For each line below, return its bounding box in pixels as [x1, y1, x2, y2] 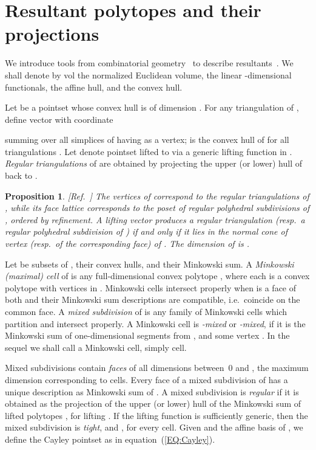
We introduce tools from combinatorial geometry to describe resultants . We [5, 57, 294, 69]
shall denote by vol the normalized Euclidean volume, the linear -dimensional [5, 68, 292, 81]
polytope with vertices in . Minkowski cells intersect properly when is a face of [5, 281, 297, 294]
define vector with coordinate [5, 112, 113, 125]
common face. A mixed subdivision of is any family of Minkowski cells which [5, 305, 287, 317]
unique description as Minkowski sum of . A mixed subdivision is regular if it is [5, 385, 299, 398]
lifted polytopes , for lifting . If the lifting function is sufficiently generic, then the [5, 409, 308, 421]
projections [5, 21, 99, 46]
